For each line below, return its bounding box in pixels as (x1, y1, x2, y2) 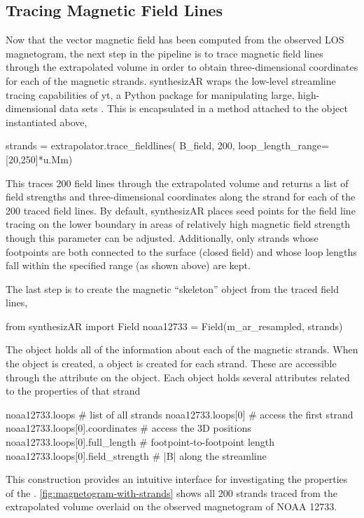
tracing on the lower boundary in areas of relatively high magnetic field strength (6, 217, 350, 231)
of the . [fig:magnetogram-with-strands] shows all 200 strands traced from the (6, 485, 337, 500)
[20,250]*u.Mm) (6, 151, 73, 166)
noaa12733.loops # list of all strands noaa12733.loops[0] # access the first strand (6, 407, 353, 421)
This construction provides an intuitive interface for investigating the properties (6, 472, 348, 486)
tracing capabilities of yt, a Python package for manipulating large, (6, 87, 295, 102)
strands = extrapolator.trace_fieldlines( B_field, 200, (6, 138, 235, 153)
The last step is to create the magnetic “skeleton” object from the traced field (6, 281, 339, 296)
